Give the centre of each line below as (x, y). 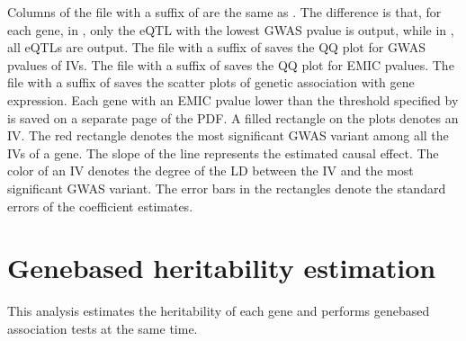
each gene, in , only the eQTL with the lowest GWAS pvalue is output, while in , (231, 29)
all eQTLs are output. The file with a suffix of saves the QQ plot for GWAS (216, 47)
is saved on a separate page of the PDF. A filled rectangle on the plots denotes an (233, 117)
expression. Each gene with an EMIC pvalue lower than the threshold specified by (233, 99)
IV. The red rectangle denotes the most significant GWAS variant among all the (228, 135)
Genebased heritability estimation (222, 268)
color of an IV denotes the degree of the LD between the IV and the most (211, 170)
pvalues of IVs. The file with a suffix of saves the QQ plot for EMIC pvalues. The (231, 64)
